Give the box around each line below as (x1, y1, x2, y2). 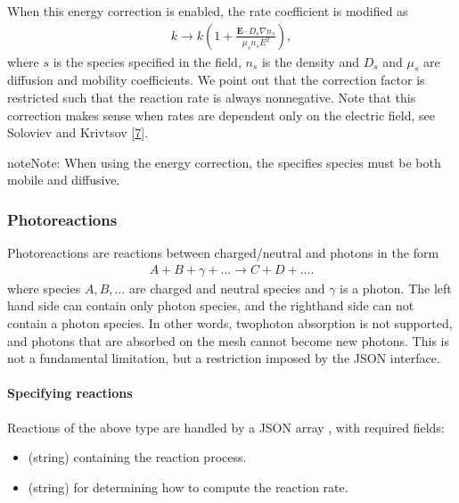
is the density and (261, 52, 359, 70)
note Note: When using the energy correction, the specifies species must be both (7, 153, 441, 171)
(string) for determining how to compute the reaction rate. (28, 477, 348, 496)
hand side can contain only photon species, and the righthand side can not (7, 296, 414, 315)
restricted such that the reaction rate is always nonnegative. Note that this (7, 88, 416, 107)
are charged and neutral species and (128, 278, 325, 297)
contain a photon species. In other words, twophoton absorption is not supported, (7, 314, 453, 333)
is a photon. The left (340, 278, 452, 297)
